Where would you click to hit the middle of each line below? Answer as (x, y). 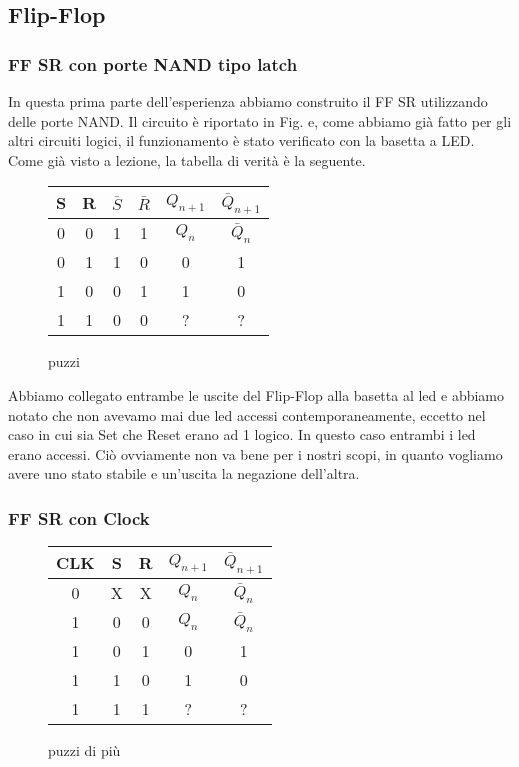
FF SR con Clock (79, 517)
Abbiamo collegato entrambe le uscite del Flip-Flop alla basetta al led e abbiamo (256, 394)
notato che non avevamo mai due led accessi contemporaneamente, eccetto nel (247, 414)
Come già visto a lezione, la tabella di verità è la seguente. (187, 159)
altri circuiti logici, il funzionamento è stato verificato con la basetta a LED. (241, 140)
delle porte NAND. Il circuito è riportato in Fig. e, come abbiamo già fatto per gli (260, 120)
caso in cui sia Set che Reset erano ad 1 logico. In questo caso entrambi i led (242, 434)
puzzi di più (84, 750)
